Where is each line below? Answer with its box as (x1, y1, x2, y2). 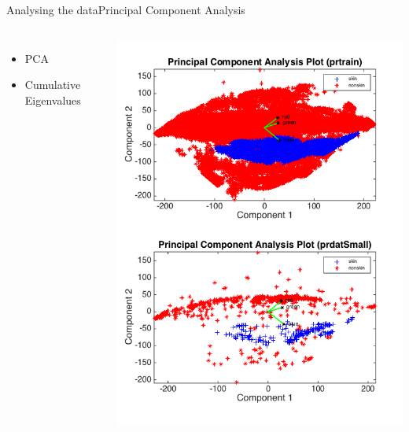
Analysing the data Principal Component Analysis (6, 2, 245, 17)
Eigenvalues (24, 91, 81, 108)
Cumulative (24, 76, 81, 93)
